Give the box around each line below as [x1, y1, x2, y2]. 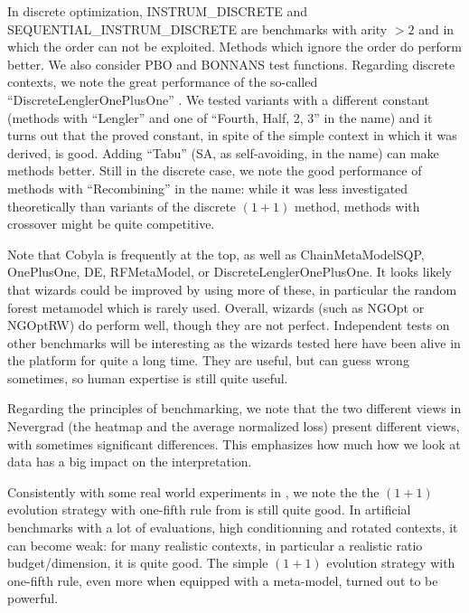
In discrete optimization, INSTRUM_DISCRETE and [7, 2, 308, 20]
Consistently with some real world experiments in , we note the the [7, 482, 380, 501]
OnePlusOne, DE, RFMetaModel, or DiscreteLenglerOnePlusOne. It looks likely [7, 262, 453, 281]
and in [418, 19, 455, 38]
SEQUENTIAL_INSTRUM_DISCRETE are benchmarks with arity [7, 19, 388, 38]
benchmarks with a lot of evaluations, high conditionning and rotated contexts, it [7, 518, 458, 537]
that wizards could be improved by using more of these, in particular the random [7, 279, 457, 298]
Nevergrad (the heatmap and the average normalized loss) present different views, [7, 417, 460, 436]
